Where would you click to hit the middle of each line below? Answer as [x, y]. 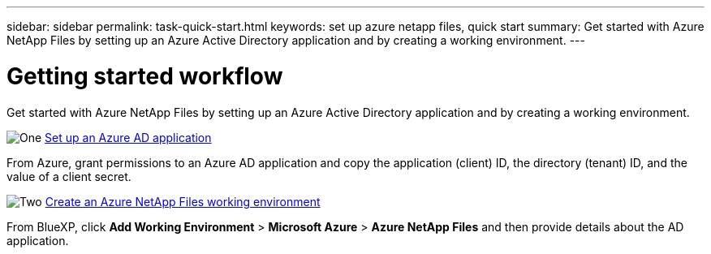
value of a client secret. [69, 176]
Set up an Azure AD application [128, 137]
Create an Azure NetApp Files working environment [183, 201]
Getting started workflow [145, 76]
